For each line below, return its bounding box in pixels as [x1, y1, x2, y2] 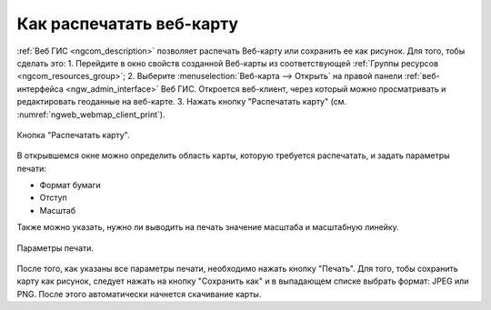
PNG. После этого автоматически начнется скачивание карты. [16, 288, 262, 299]
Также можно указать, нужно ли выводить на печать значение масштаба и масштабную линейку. [16, 222, 399, 233]
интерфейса [16, 83, 64, 95]
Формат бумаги [39, 180, 102, 191]
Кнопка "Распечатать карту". [16, 129, 131, 140]
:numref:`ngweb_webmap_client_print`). [16, 109, 165, 120]
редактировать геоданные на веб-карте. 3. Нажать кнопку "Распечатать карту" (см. [16, 96, 347, 107]
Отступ [39, 192, 67, 204]
